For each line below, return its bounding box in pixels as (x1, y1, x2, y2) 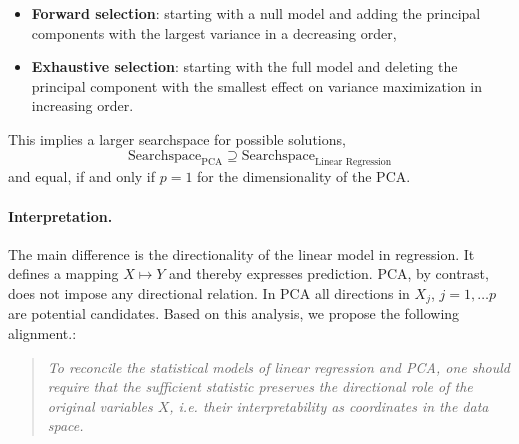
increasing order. (31, 95, 134, 116)
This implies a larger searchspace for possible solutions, (8, 128, 346, 149)
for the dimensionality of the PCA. (197, 166, 411, 187)
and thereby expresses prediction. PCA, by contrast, (169, 263, 489, 284)
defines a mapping (8, 263, 119, 284)
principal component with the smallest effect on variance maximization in (31, 75, 482, 96)
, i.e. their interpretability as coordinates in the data (169, 395, 489, 416)
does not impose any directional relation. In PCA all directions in (8, 282, 410, 303)
